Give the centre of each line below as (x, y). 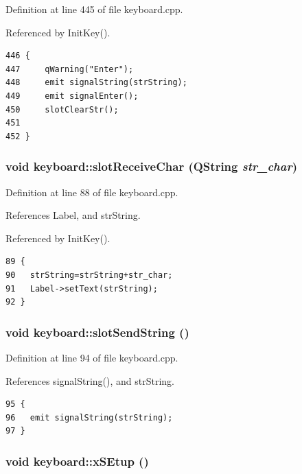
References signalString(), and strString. (90, 380)
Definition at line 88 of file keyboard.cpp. (92, 192)
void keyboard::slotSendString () (97, 332)
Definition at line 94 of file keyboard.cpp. (92, 357)
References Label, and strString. (73, 215)
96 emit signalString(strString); (89, 417)
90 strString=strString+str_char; (89, 275)
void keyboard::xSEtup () (77, 461)
